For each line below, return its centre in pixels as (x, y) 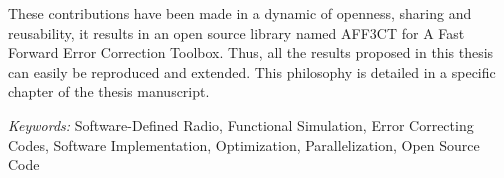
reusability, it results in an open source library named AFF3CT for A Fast (236, 32)
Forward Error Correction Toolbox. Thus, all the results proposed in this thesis (251, 52)
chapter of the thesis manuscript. (109, 91)
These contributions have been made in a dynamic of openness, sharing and (240, 13)
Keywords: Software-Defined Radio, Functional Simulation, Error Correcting (241, 124)
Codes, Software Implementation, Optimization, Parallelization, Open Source (244, 144)
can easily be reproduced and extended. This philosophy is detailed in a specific (252, 71)
